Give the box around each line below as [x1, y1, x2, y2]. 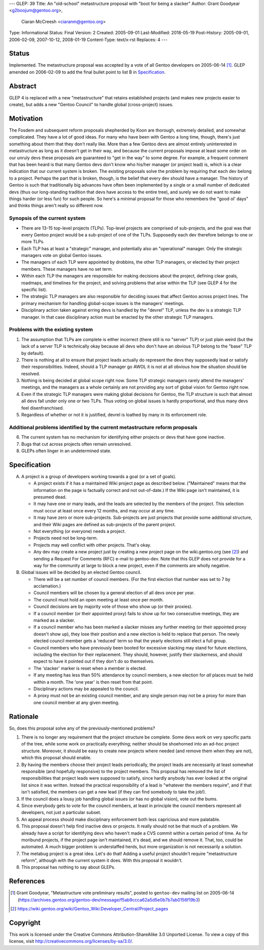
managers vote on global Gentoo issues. [21, 253, 103, 258]
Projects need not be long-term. [33, 535, 98, 541]
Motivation [9, 114, 43, 122]
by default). [21, 350, 45, 356]
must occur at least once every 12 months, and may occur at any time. [33, 508, 175, 513]
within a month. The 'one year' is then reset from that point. [33, 679, 154, 685]
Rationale [9, 712, 39, 720]
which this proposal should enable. [21, 755, 92, 761]
